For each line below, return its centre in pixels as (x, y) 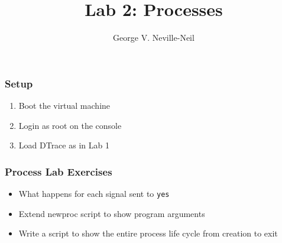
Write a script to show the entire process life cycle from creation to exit (148, 233)
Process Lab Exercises (59, 171)
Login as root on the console (70, 125)
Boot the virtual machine (64, 106)
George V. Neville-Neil (154, 38)
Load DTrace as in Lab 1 (64, 145)
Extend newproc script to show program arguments (112, 213)
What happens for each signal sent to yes (94, 194)
